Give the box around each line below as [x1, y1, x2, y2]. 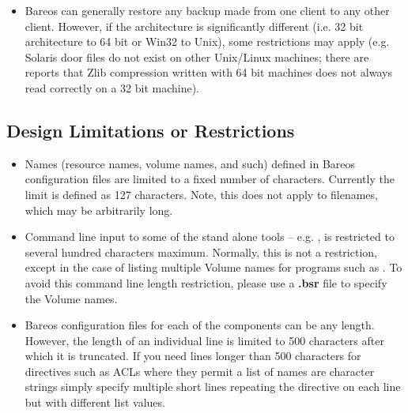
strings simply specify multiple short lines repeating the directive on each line [25, 378, 401, 395]
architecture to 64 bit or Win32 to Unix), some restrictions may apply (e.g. [25, 33, 390, 50]
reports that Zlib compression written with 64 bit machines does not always [25, 64, 392, 81]
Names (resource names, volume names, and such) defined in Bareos [25, 155, 356, 171]
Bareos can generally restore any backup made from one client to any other [25, 2, 390, 18]
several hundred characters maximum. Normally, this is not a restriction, [25, 243, 377, 260]
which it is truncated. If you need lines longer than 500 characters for [25, 347, 361, 364]
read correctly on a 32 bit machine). [25, 79, 200, 96]
